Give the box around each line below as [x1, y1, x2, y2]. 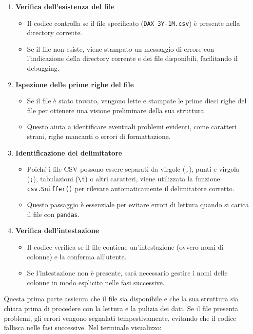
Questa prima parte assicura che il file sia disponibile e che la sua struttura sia [4, 294, 239, 304]
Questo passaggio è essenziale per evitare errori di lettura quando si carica [27, 199, 249, 210]
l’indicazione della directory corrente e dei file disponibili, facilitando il [27, 53, 238, 63]
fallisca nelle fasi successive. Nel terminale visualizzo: [4, 322, 162, 333]
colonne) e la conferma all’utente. [27, 251, 127, 261]
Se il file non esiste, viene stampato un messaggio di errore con [27, 43, 214, 54]
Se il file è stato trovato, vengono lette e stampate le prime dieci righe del [27, 96, 247, 106]
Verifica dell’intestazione [15, 225, 99, 236]
